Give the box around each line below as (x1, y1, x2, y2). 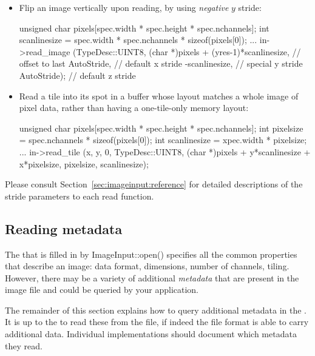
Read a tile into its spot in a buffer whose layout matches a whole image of (19, 89, 299, 102)
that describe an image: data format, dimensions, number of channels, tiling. (5, 260, 290, 272)
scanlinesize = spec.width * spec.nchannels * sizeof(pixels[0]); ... (19, 33, 257, 46)
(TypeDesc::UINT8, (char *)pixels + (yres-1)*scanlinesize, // (73, 45, 301, 58)
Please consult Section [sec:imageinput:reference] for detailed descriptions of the (5, 178, 303, 190)
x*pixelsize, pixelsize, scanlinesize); (19, 157, 149, 170)
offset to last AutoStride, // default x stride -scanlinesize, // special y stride (19, 57, 303, 70)
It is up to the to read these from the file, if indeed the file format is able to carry (5, 315, 309, 328)
